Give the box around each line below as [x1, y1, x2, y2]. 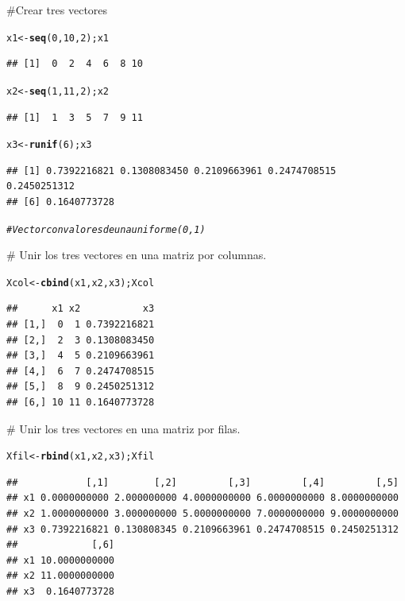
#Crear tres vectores [6, 2, 108, 17]
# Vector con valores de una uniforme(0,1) [6, 223, 206, 235]
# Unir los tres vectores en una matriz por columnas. [6, 246, 267, 263]
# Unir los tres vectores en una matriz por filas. [6, 420, 241, 436]
